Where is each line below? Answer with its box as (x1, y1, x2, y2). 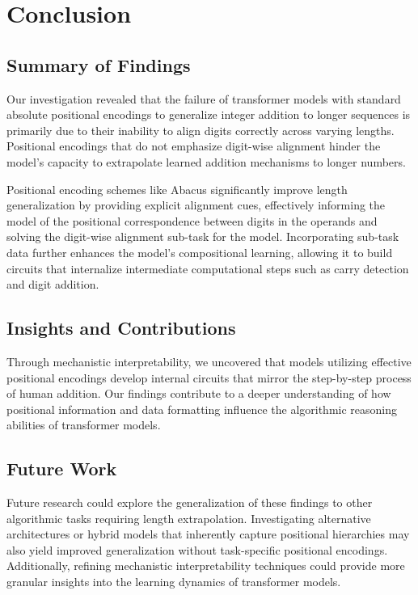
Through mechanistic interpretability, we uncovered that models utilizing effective (6, 352, 412, 369)
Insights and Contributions (6, 315, 236, 340)
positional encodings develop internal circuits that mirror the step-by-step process (6, 369, 412, 386)
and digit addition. (6, 276, 99, 293)
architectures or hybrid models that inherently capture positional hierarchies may (6, 525, 410, 542)
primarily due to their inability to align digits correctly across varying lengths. (6, 121, 395, 138)
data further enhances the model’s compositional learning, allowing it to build (6, 243, 393, 260)
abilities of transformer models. (6, 416, 161, 433)
